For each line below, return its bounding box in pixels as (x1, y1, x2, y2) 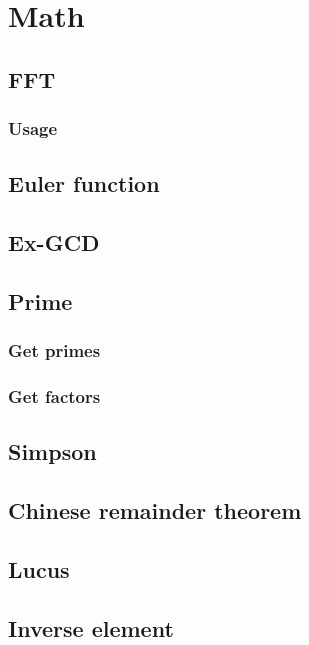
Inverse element (8, 612, 174, 643)
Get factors (8, 384, 101, 409)
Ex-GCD (8, 227, 100, 258)
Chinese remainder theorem (8, 495, 302, 526)
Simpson (8, 436, 97, 467)
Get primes (8, 338, 101, 363)
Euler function (8, 168, 160, 199)
